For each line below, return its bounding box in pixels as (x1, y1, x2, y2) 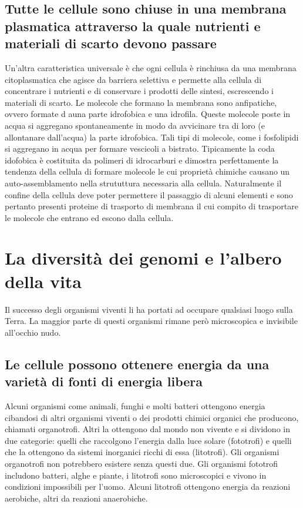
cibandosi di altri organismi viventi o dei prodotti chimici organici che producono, (5, 411, 299, 423)
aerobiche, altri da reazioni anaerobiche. (5, 492, 148, 504)
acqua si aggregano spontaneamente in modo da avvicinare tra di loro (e (5, 119, 265, 131)
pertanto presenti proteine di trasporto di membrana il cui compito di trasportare (5, 200, 298, 212)
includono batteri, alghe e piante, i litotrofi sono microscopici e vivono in (5, 469, 267, 481)
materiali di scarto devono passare (5, 34, 217, 52)
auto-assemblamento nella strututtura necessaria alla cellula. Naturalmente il (5, 176, 282, 189)
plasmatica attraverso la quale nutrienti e (5, 16, 261, 35)
